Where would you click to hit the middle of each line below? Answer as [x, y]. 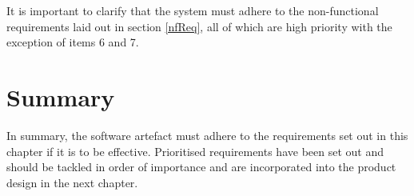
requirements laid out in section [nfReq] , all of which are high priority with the [199, 26]
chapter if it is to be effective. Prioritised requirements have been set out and [195, 151]
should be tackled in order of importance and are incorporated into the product [201, 167]
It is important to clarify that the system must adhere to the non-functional [193, 10]
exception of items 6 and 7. [73, 42]
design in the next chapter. [72, 182]
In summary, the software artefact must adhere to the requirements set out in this [207, 135]
